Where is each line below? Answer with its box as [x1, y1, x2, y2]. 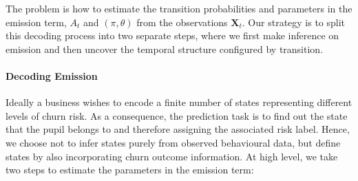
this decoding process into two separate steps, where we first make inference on [6, 28, 339, 43]
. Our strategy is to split [242, 14, 346, 29]
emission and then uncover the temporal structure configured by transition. [6, 41, 324, 56]
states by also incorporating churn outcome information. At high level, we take [6, 149, 338, 163]
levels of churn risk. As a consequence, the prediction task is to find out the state [6, 108, 348, 123]
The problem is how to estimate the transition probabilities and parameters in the [6, 1, 352, 15]
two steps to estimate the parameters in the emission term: [6, 162, 254, 177]
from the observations [136, 14, 228, 29]
